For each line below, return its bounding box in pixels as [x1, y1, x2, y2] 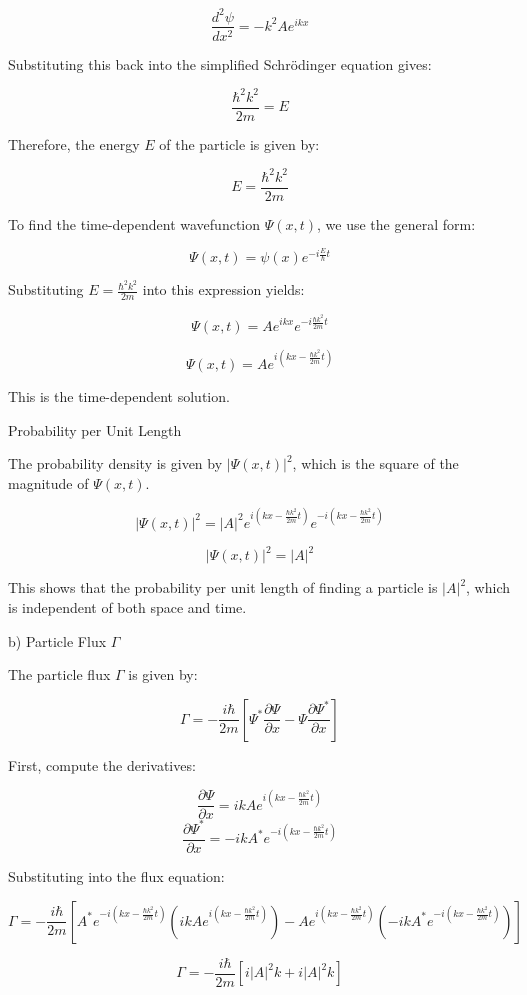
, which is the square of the [292, 453, 459, 474]
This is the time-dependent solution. [8, 386, 230, 406]
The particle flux [8, 664, 111, 685]
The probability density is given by [8, 453, 223, 474]
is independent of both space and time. [8, 596, 247, 617]
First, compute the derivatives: [8, 754, 196, 775]
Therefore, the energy [8, 133, 140, 154]
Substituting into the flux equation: [8, 866, 225, 886]
